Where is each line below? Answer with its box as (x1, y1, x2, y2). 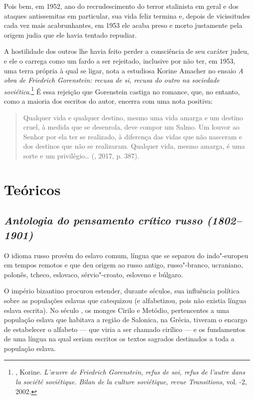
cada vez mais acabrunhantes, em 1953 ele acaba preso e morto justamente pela (4, 20, 243, 30)
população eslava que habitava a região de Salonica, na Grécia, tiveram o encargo (4, 314, 248, 325)
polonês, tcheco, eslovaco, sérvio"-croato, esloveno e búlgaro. (4, 269, 183, 279)
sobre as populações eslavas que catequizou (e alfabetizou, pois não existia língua (4, 295, 247, 305)
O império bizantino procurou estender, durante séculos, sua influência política (4, 286, 240, 296)
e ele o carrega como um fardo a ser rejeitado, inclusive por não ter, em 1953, (4, 55, 235, 66)
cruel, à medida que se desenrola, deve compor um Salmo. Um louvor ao (23, 122, 240, 132)
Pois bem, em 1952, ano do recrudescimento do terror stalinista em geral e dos (4, 1, 239, 11)
